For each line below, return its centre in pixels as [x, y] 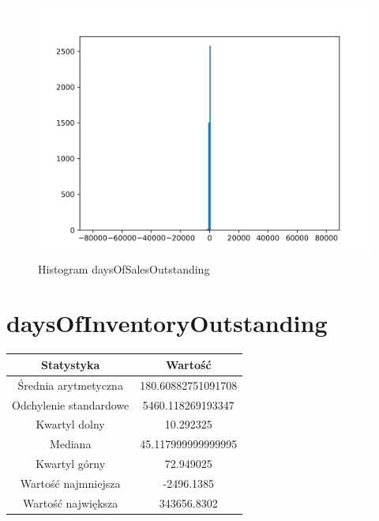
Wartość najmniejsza [70, 483]
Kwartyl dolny [70, 424]
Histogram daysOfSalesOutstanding [124, 268]
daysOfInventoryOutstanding [167, 323]
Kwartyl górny [71, 464]
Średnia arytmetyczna [70, 385]
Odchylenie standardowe [71, 404]
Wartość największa [70, 502]
